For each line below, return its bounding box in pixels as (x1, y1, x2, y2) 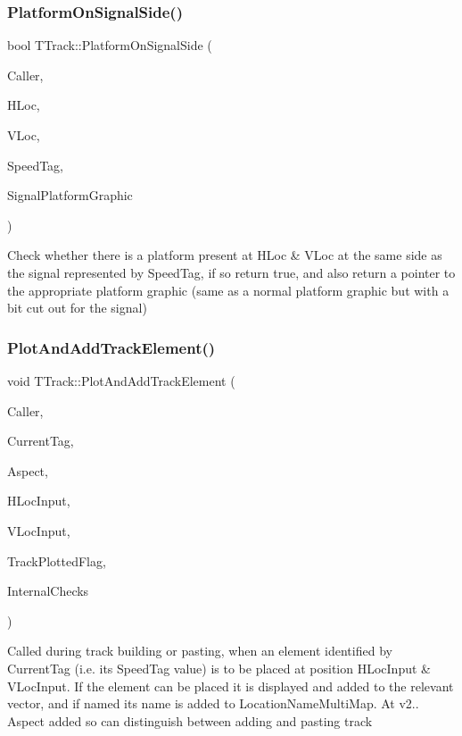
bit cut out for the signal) (7, 298, 147, 317)
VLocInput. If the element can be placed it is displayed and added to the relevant (7, 676, 454, 695)
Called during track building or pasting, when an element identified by (7, 641, 392, 660)
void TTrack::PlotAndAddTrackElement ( (7, 371, 235, 389)
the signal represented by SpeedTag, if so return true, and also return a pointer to (7, 263, 456, 281)
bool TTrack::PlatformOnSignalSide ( (7, 36, 212, 54)
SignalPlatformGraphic (7, 186, 133, 205)
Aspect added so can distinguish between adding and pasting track (7, 711, 373, 730)
